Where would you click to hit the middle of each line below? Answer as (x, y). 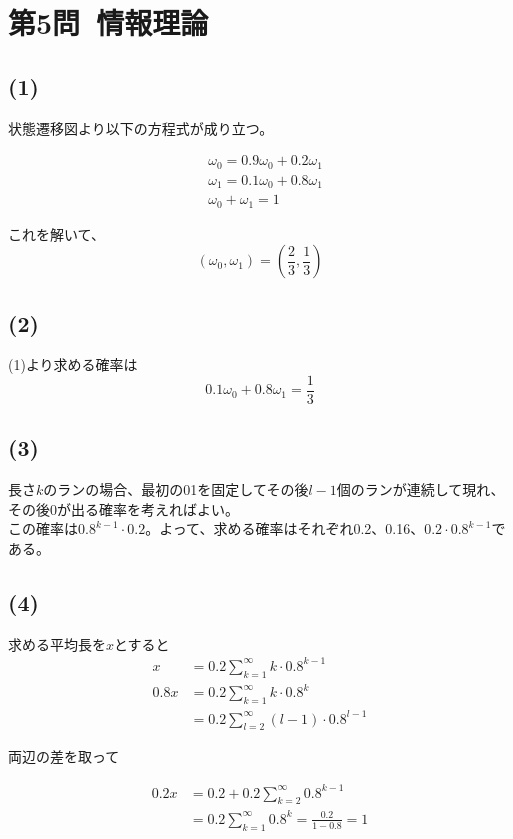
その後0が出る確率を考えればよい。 (123, 508)
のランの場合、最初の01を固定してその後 (176, 489)
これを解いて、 (56, 233)
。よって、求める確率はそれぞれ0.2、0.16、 (285, 528)
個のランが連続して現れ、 (420, 489)
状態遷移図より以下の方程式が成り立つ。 (141, 127)
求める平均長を (57, 643)
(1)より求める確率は (73, 364)
